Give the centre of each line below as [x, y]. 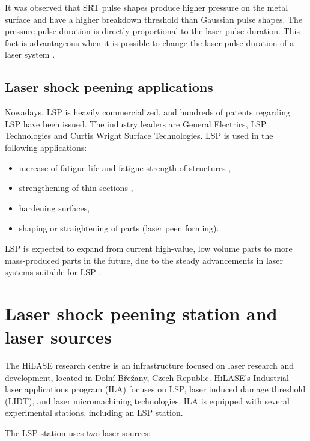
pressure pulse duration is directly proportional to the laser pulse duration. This [152, 31]
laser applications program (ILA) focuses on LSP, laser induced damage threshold [155, 389]
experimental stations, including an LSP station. [94, 412]
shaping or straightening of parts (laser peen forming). [119, 228]
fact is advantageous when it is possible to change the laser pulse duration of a [150, 42]
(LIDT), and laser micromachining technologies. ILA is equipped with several [147, 400]
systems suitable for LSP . [53, 272]
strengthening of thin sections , [76, 188]
